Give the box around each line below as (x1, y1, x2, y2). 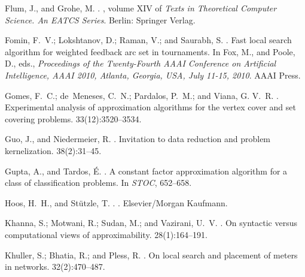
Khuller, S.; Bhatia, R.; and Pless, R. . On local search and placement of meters (5, 248, 298, 261)
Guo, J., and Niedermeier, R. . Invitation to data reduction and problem (5, 133, 271, 145)
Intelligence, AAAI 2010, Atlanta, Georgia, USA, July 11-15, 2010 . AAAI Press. (5, 68, 301, 81)
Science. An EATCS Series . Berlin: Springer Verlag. (5, 13, 196, 26)
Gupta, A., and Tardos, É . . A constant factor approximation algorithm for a (5, 164, 288, 177)
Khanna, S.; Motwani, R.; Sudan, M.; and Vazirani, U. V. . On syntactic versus (5, 216, 298, 229)
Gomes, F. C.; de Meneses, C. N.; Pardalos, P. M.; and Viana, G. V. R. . (5, 89, 279, 101)
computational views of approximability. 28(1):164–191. (5, 228, 208, 240)
